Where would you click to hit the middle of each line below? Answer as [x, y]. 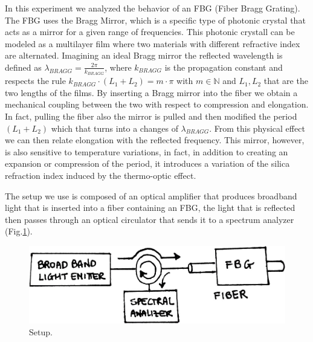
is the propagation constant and [224, 67]
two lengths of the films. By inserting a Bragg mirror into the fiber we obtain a [151, 92]
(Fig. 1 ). [19, 231]
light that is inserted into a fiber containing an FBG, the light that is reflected [150, 208]
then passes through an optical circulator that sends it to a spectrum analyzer [150, 219]
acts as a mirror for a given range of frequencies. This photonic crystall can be [150, 32]
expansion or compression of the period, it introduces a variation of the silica [147, 163]
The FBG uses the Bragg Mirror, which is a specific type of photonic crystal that [155, 20]
